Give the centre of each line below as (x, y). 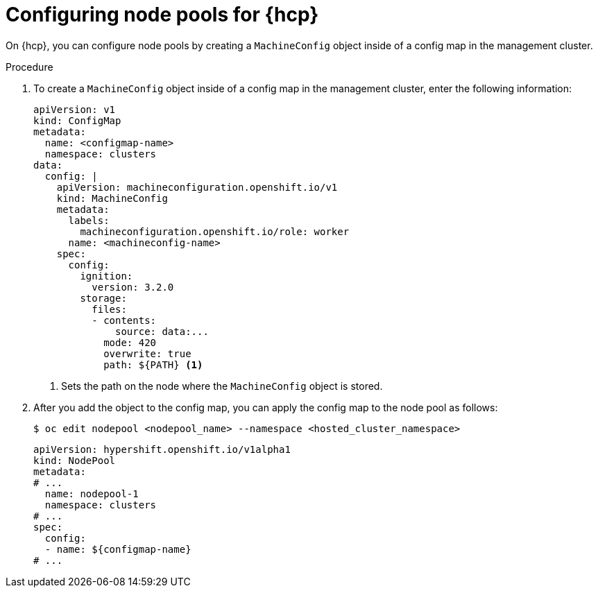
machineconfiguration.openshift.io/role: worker (215, 231)
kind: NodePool (75, 460)
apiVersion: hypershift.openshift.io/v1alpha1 (162, 449)
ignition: (106, 276)
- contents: (124, 320)
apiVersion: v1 (75, 109)
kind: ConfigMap (77, 120)
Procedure (29, 67)
